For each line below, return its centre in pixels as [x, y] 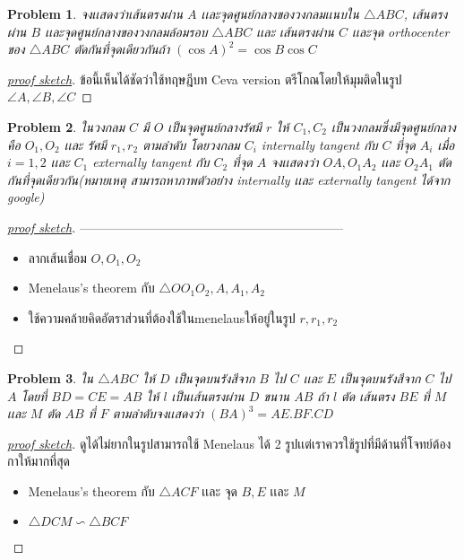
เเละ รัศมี [85, 144]
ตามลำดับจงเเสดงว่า [158, 413]
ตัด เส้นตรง [368, 395]
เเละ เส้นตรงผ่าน [295, 31]
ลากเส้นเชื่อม [57, 257]
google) [26, 197]
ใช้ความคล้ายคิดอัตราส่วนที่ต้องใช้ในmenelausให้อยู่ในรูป [162, 317]
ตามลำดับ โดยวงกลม [191, 144]
